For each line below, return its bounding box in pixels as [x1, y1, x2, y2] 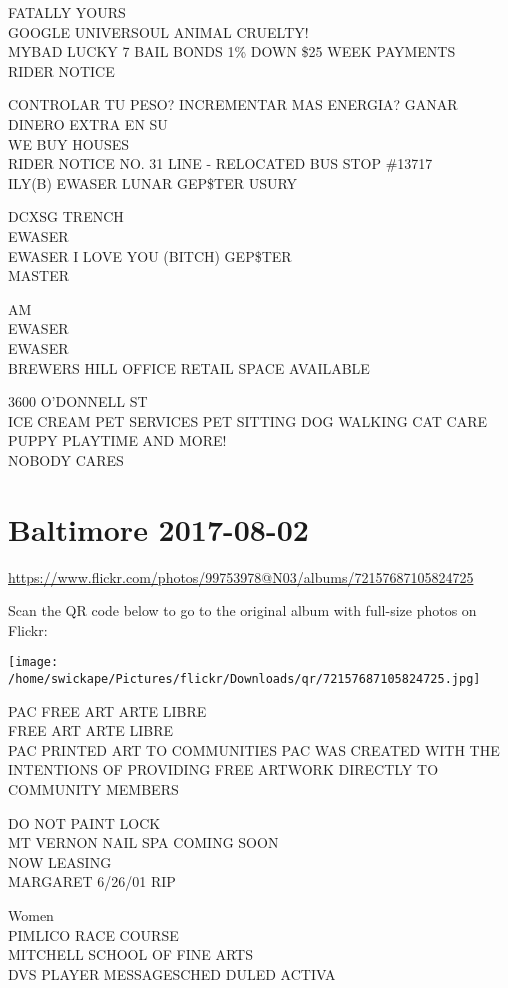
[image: [8, 655, 59, 670]
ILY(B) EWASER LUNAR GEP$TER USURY [8, 172, 298, 193]
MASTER [8, 265, 70, 286]
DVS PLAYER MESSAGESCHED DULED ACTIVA [8, 963, 336, 984]
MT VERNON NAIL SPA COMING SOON [8, 832, 279, 853]
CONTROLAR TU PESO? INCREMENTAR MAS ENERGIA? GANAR [8, 94, 458, 115]
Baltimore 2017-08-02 [8, 508, 309, 549]
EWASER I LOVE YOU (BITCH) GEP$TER [8, 245, 292, 266]
